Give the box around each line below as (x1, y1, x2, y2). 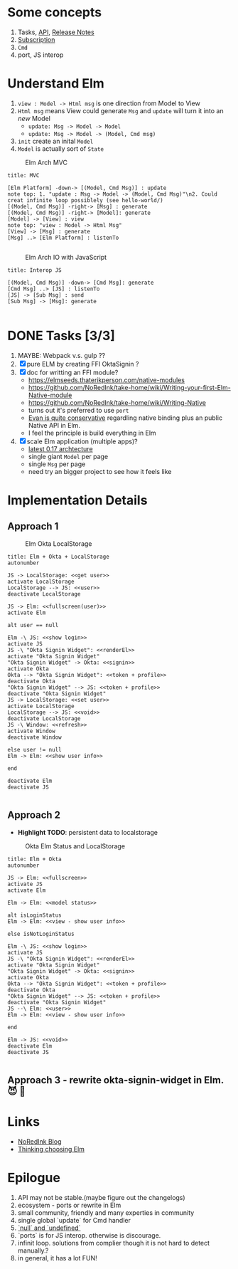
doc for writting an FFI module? (26, 368, 119, 377)
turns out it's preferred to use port (28, 406, 129, 414)
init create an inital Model (17, 137, 94, 145)
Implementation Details (7, 493, 148, 508)
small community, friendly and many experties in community (17, 1208, 195, 1217)
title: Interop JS (7, 266, 62, 274)
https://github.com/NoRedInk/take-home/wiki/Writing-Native (28, 398, 206, 406)
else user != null (7, 746, 62, 753)
